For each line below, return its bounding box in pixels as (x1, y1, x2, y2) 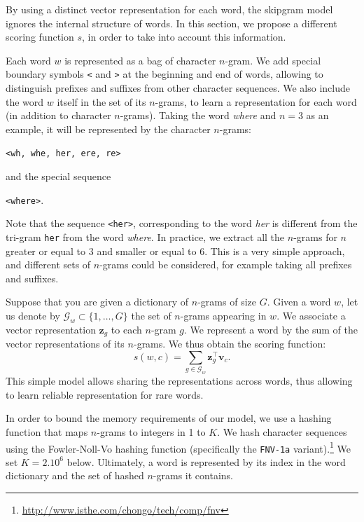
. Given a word (267, 294, 331, 309)
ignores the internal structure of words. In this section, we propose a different (6, 15, 337, 30)
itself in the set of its (57, 94, 146, 109)
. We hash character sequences (217, 424, 347, 439)
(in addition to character (6, 108, 111, 123)
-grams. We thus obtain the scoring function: (133, 336, 326, 351)
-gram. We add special (225, 53, 321, 67)
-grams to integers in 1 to (97, 424, 206, 439)
